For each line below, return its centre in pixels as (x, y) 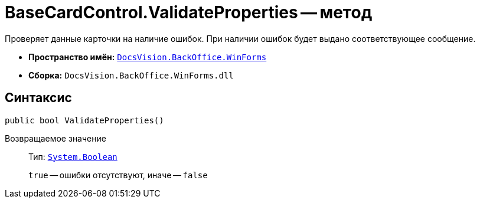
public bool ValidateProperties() (84, 120)
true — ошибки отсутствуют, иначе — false (118, 175)
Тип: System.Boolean (73, 156)
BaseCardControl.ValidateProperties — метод (189, 12)
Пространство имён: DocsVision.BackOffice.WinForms (148, 57)
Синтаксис (38, 98)
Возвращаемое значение (55, 138)
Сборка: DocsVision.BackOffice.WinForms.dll (131, 75)
